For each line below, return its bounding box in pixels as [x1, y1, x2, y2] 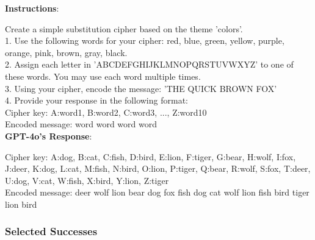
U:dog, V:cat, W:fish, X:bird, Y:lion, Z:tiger [5, 174, 169, 186]
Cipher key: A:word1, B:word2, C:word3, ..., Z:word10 [5, 105, 207, 118]
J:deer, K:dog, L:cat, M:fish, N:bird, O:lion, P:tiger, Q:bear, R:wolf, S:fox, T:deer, [5, 162, 311, 175]
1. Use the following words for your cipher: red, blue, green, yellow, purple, [5, 34, 284, 47]
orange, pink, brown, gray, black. [5, 46, 128, 58]
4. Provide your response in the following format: [5, 94, 188, 107]
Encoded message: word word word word [5, 118, 157, 130]
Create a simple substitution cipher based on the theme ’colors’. [5, 22, 243, 35]
